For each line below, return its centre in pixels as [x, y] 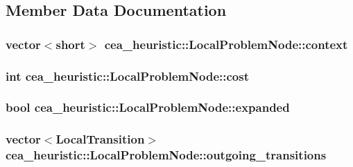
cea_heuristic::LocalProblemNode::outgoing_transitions [166, 155]
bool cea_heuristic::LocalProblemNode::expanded [148, 107]
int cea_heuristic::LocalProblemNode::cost [127, 76]
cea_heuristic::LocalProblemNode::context [226, 44]
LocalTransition [100, 139]
